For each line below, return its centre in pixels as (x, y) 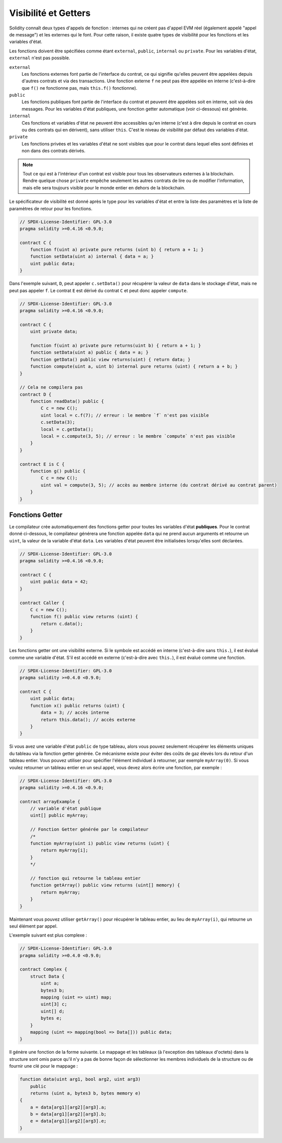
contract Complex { (43, 969)
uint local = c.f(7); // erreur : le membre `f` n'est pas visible (125, 415)
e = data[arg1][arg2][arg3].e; (68, 1121)
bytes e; (51, 1018)
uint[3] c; (54, 1004)
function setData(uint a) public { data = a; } (89, 352)
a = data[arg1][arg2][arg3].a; (68, 1107)
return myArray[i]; (64, 850)
